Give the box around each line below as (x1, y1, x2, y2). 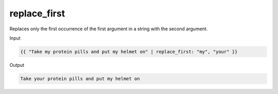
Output (9, 62, 24, 68)
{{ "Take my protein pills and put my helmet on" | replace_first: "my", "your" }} (20, 49, 238, 54)
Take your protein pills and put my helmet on (20, 76, 140, 82)
